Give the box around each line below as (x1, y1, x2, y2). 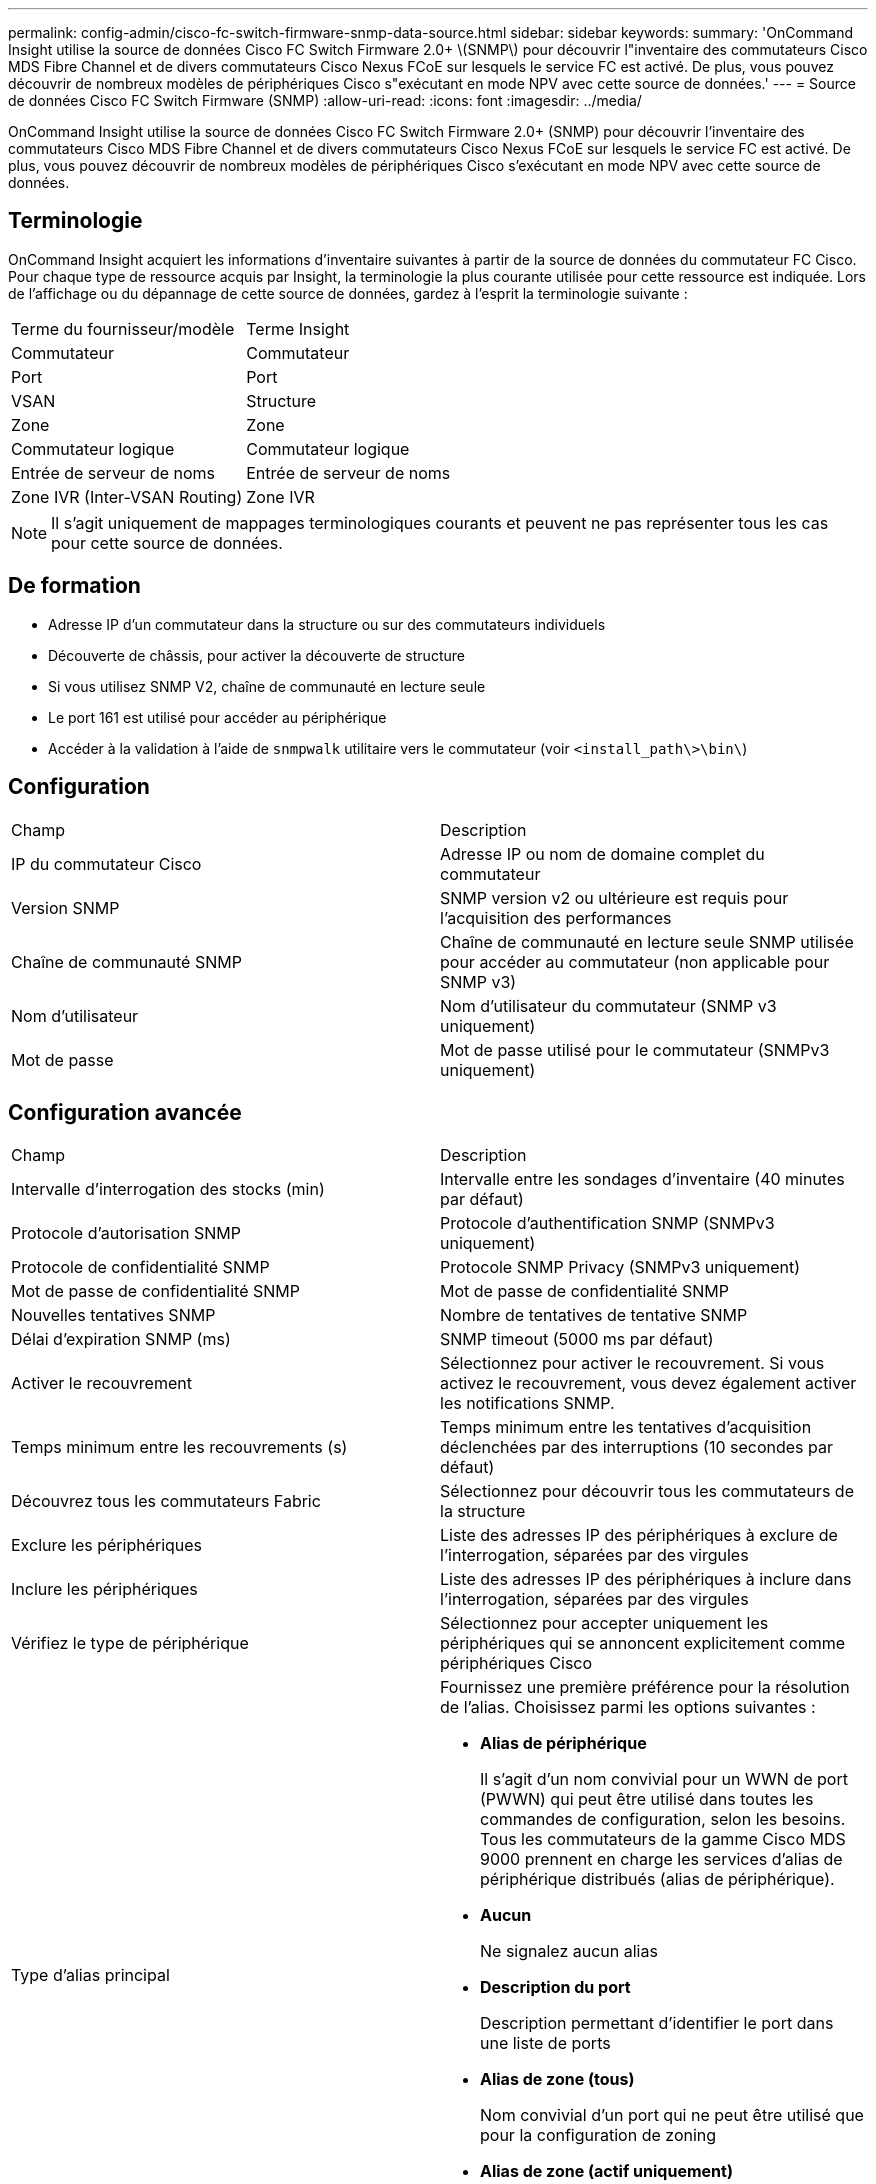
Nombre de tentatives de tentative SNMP (440, 1305, 748, 1326)
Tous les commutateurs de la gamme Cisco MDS (480, 1829, 846, 1850)
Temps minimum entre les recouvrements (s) (11, 1437, 348, 1458)
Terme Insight (246, 318, 350, 339)
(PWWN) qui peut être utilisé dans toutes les (480, 1789, 814, 1810)
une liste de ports (480, 2033, 611, 2054)
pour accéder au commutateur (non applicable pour (440, 951, 830, 972)
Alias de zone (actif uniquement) (480, 2161, 733, 2182)
